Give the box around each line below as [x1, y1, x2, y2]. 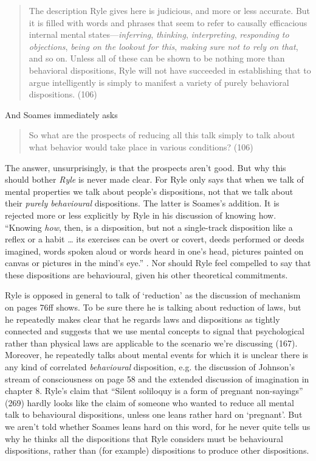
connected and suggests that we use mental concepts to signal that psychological [5, 325, 304, 337]
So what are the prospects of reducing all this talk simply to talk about [29, 128, 295, 141]
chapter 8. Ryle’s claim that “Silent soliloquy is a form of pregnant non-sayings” [5, 384, 303, 397]
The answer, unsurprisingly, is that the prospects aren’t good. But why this [5, 161, 286, 174]
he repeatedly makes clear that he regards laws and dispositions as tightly [5, 312, 280, 325]
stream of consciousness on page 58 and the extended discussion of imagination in [5, 372, 309, 385]
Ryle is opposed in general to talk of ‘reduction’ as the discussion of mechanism [5, 289, 301, 301]
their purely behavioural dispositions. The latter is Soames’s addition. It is [5, 197, 280, 209]
